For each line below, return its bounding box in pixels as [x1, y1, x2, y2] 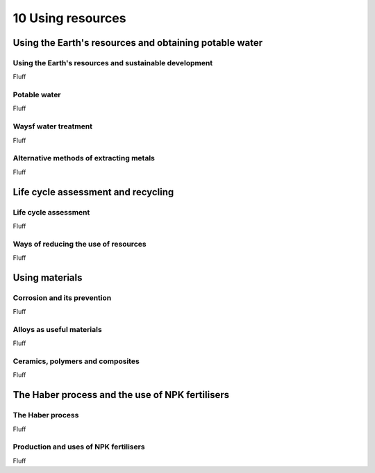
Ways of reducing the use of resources [12, 239, 147, 249]
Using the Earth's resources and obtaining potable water [12, 37, 263, 49]
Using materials [12, 272, 83, 283]
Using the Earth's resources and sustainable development [12, 58, 213, 67]
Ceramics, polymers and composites [12, 356, 140, 366]
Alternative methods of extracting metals [12, 153, 156, 163]
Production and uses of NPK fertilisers [12, 442, 145, 451]
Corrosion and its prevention [12, 292, 112, 302]
